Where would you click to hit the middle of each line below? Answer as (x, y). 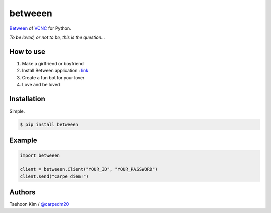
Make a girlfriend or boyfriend (53, 63)
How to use (27, 51)
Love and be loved (41, 85)
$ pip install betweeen (49, 124)
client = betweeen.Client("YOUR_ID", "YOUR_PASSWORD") (89, 169)
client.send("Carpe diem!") (54, 176)
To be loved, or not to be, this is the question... (57, 37)
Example (23, 140)
